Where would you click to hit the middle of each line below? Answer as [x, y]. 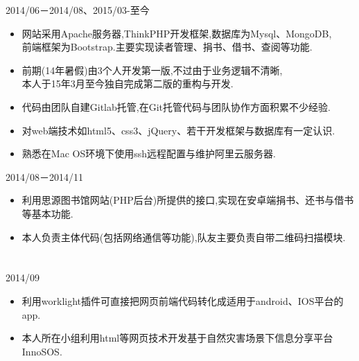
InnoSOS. [42, 351]
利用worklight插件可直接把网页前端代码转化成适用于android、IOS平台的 [183, 300]
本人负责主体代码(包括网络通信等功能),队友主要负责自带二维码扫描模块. [184, 237]
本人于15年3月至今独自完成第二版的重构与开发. [128, 83]
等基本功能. [47, 213]
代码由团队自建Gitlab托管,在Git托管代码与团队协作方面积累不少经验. [176, 106]
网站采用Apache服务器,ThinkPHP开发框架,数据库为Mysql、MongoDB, [177, 33]
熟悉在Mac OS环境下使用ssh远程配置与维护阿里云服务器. [149, 153]
